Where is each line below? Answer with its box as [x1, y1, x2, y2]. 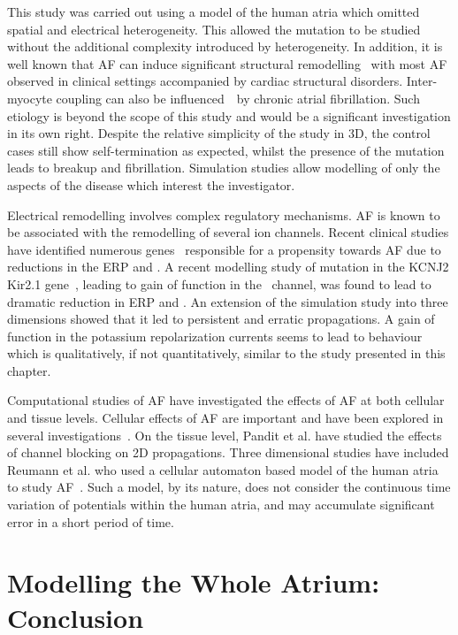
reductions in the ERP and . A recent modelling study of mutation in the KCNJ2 [7, 257, 449, 276]
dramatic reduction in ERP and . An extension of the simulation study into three [7, 292, 448, 310]
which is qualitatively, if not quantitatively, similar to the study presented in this [7, 344, 446, 363]
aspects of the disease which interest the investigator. [7, 175, 295, 194]
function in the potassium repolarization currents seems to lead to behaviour [7, 326, 423, 345]
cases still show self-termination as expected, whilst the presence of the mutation [7, 141, 445, 159]
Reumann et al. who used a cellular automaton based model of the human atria [7, 460, 439, 478]
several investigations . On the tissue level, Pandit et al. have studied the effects [7, 425, 442, 444]
